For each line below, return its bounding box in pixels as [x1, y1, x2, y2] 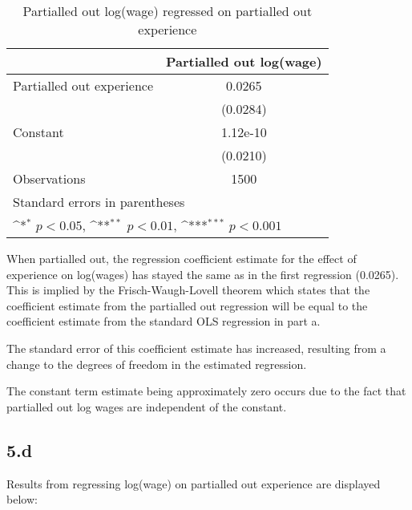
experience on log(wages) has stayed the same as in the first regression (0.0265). [6, 265, 399, 282]
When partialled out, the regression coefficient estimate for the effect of [6, 250, 357, 266]
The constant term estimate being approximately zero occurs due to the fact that [6, 382, 406, 399]
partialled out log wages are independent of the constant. [6, 398, 287, 415]
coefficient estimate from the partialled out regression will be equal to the [6, 297, 368, 314]
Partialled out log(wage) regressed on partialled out [22, 2, 313, 20]
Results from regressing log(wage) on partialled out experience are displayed [6, 475, 381, 492]
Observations [13, 169, 86, 188]
